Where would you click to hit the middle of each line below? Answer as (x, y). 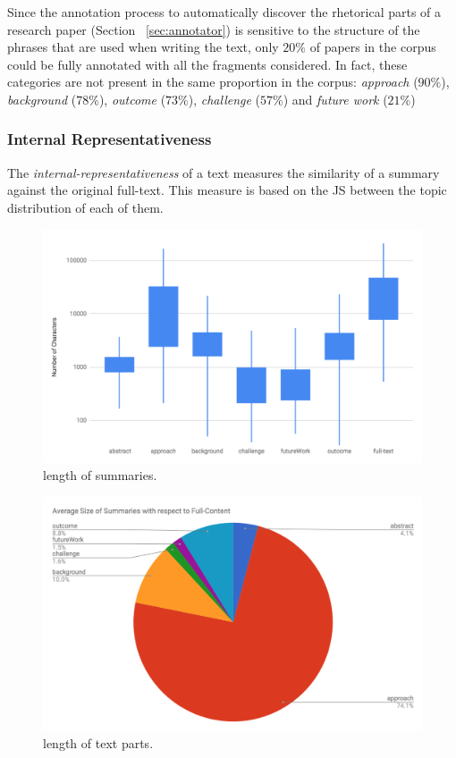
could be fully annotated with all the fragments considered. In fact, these (207, 64)
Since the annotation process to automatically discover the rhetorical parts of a (224, 12)
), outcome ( (132, 99)
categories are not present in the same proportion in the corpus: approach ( (213, 82)
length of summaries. (100, 475)
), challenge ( (224, 99)
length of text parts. (98, 742)
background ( (42, 99)
